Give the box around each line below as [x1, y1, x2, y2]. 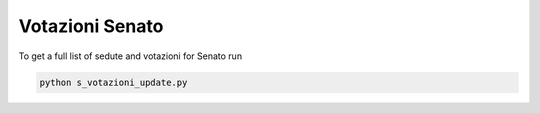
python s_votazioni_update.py [39, 76, 188, 88]
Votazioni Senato [18, 15, 164, 37]
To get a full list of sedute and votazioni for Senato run [18, 50, 243, 62]
